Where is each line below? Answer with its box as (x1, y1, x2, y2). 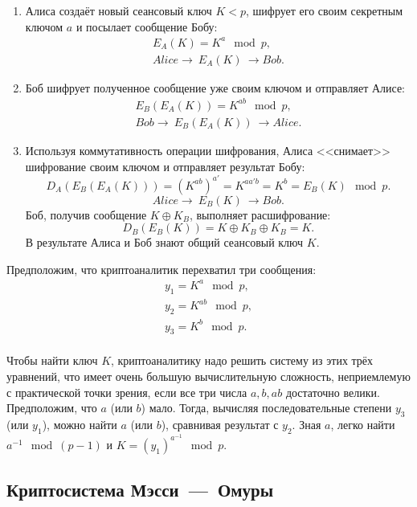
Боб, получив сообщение (25, 206, 147, 223)
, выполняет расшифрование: (189, 206, 331, 223)
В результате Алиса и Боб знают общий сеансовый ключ (25, 234, 304, 251)
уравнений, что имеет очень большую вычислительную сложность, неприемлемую (6, 367, 411, 384)
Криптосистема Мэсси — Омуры (6, 477, 274, 502)
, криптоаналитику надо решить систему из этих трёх (111, 352, 374, 369)
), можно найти (42, 415, 117, 432)
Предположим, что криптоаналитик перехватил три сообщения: (6, 260, 317, 277)
